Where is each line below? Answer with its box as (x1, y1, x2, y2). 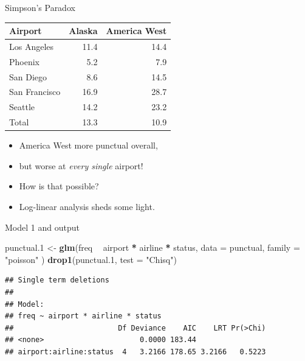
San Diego (9, 70, 47, 83)
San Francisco (9, 85, 61, 98)
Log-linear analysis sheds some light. (19, 200, 155, 213)
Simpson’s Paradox (5, 1, 75, 13)
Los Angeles (9, 40, 54, 52)
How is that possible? (19, 180, 99, 192)
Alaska (69, 24, 98, 37)
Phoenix (9, 55, 39, 68)
